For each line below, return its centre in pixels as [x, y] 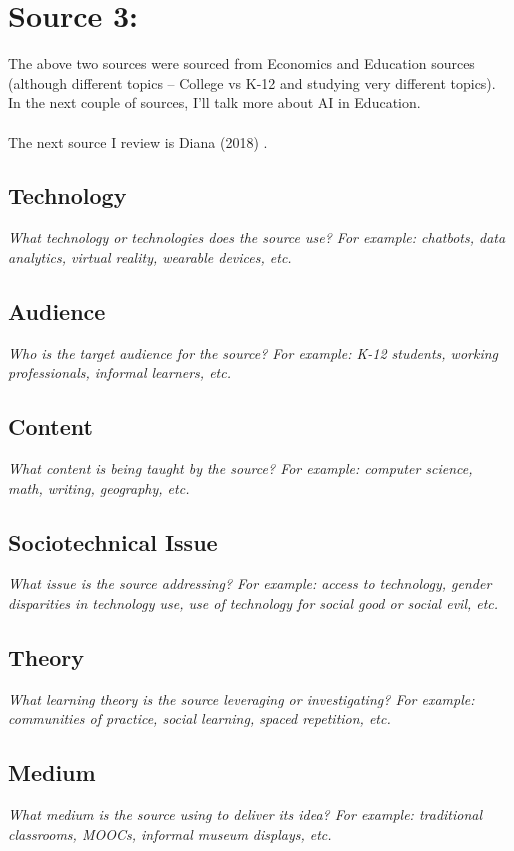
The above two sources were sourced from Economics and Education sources [241, 63]
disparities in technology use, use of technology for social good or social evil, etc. [253, 603]
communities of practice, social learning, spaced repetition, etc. [199, 718]
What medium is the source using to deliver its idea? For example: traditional [245, 814]
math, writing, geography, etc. [99, 487]
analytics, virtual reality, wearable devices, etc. [150, 256]
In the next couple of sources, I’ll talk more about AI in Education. [214, 102]
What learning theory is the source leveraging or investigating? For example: [241, 698]
